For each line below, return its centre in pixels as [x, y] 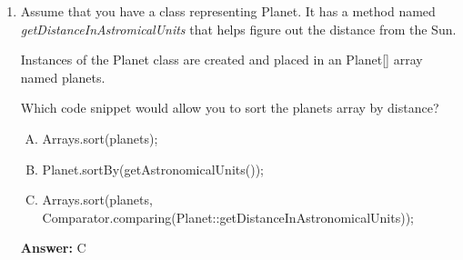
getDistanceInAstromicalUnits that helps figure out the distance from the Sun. [238, 29]
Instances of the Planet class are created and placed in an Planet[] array [221, 60]
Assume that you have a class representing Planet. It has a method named [228, 11]
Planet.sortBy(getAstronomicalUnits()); [153, 169]
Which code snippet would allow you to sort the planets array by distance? [230, 108]
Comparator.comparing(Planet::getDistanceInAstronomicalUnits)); [228, 217]
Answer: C [53, 248]
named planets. [63, 77]
